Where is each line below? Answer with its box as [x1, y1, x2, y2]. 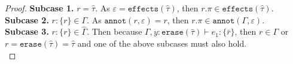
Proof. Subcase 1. [5, 2, 74, 14]
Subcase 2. [5, 13, 49, 26]
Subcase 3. [5, 25, 49, 38]
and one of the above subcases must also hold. [77, 37, 247, 49]
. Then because [87, 25, 142, 38]
